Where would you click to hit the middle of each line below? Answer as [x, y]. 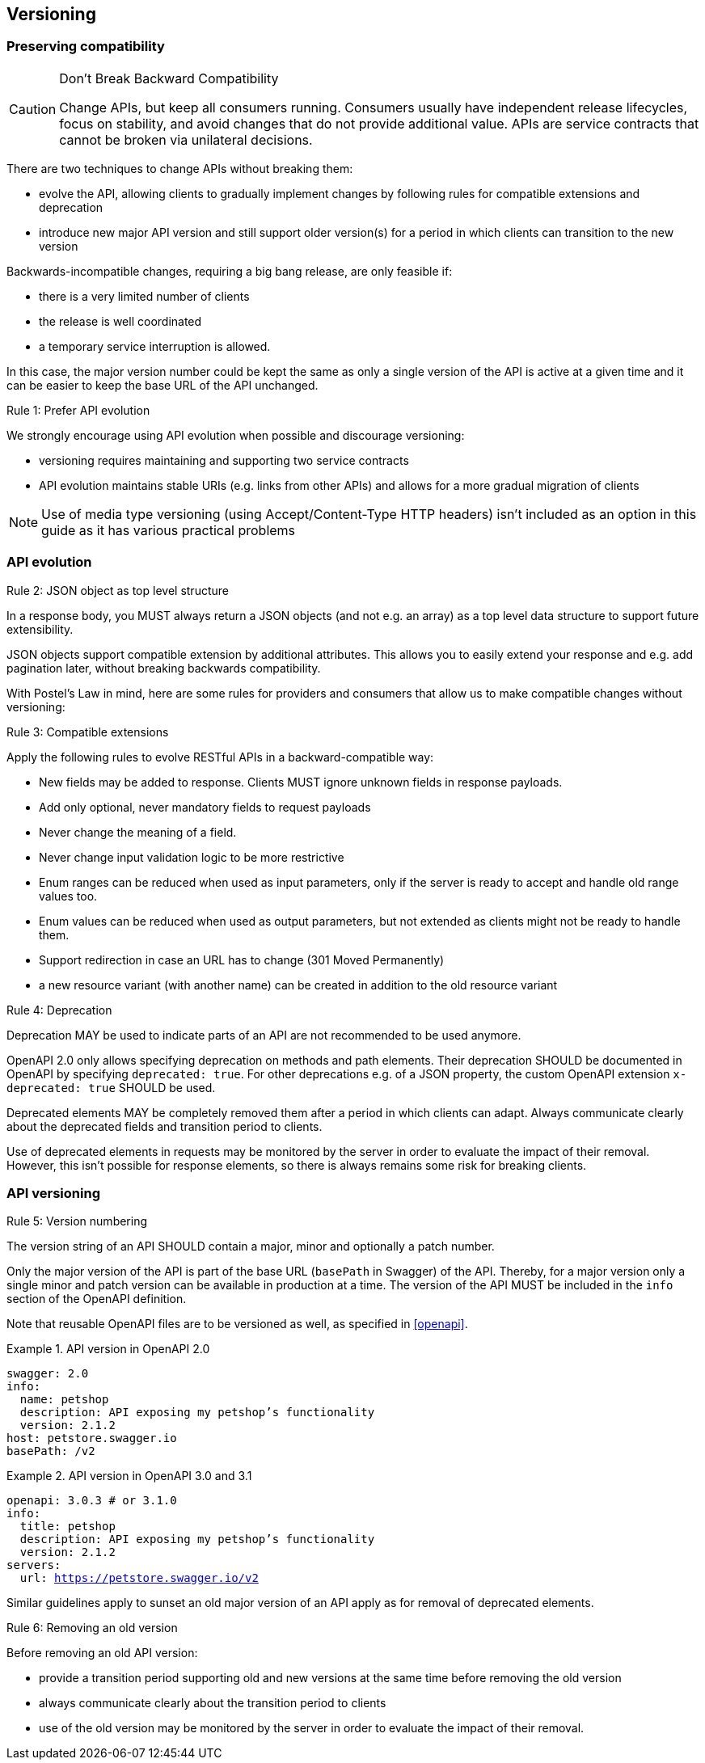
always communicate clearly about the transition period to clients [213, 1703]
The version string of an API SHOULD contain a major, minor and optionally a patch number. [251, 1246]
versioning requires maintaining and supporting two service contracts [224, 460]
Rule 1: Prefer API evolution [78, 410]
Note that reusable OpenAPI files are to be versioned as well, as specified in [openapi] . [237, 1324]
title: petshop [68, 1527]
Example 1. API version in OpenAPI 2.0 [108, 1349]
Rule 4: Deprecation [59, 1010]
